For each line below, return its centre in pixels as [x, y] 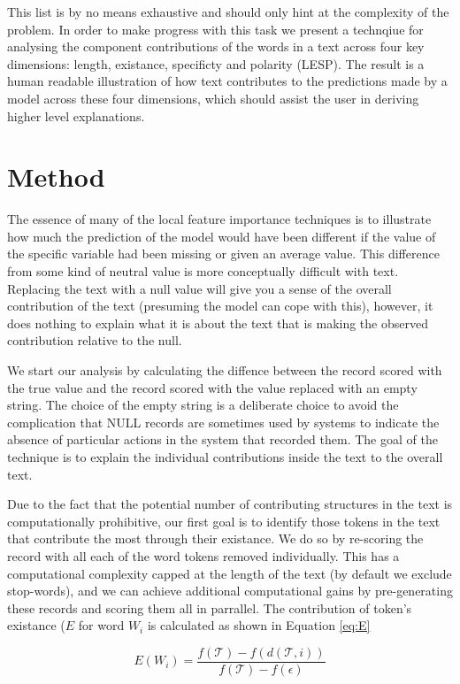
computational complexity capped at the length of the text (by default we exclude [230, 573]
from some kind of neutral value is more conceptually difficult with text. [203, 271]
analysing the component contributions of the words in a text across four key [216, 46]
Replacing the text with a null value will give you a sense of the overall [199, 288]
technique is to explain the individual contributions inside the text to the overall [225, 457]
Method [56, 177]
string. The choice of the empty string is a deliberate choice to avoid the [203, 405]
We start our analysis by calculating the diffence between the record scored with [225, 370]
